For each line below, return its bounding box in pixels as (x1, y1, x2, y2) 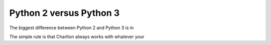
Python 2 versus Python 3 (9, 7, 120, 18)
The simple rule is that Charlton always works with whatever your (9, 34, 145, 40)
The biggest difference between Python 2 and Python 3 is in (9, 25, 134, 31)
